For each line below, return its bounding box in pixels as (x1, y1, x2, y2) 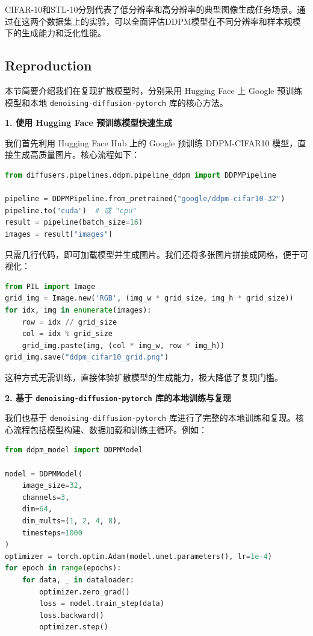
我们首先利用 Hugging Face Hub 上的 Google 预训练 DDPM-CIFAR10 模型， (5, 136, 298, 149)
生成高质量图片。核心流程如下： (13, 148, 140, 161)
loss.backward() (39, 611, 104, 620)
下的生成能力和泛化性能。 (5, 26, 106, 39)
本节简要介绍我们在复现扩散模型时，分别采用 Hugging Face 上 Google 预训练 (5, 84, 303, 96)
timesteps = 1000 (22, 528, 82, 537)
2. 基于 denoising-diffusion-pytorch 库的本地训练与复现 (5, 391, 231, 404)
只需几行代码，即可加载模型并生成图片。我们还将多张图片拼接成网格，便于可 (5, 248, 308, 260)
